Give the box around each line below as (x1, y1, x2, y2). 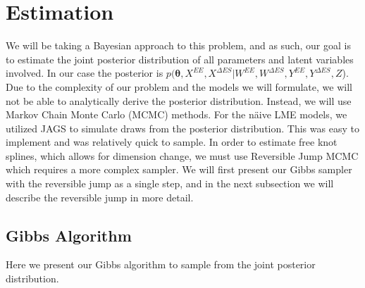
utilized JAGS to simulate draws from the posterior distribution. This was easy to (6, 120, 359, 135)
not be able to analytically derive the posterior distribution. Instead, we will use (6, 93, 352, 108)
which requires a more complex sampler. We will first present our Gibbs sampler (6, 162, 352, 177)
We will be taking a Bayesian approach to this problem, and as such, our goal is (6, 38, 351, 53)
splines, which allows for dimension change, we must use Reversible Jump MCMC (6, 148, 359, 163)
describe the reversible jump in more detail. (6, 189, 194, 204)
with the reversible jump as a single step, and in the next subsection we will (6, 176, 334, 191)
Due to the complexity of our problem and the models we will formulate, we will (6, 79, 352, 94)
